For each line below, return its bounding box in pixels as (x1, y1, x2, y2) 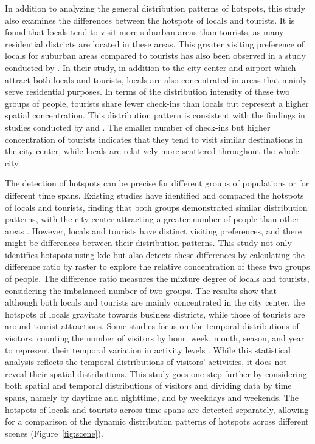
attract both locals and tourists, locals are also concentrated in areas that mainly (5, 73, 308, 86)
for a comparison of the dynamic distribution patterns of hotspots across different (5, 415, 309, 428)
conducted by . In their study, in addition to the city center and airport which (5, 61, 296, 73)
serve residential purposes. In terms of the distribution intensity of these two (5, 85, 290, 98)
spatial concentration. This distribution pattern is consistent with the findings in (5, 109, 305, 121)
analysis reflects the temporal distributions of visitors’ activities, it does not (5, 355, 287, 368)
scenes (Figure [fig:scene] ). (5, 426, 103, 439)
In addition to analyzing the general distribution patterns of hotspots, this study (5, 2, 306, 14)
